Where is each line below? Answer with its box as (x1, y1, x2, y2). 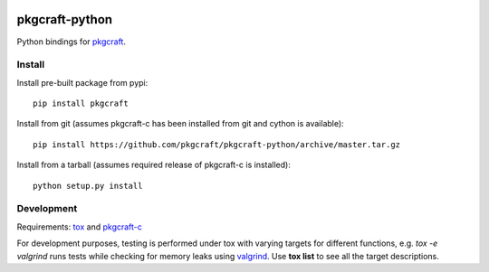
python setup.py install (33, 181, 143, 191)
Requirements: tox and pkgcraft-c (16, 221, 142, 232)
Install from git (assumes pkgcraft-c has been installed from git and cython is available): (16, 118, 344, 129)
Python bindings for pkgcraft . (16, 36, 127, 47)
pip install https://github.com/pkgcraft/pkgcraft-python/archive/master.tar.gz (33, 139, 401, 149)
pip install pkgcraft (33, 98, 129, 108)
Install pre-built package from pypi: (16, 77, 149, 88)
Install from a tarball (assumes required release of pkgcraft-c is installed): (16, 159, 292, 171)
